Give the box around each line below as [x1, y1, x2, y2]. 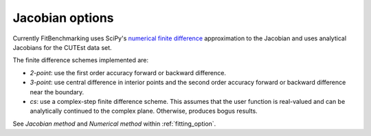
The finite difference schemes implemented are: [12, 56, 149, 64]
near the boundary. [30, 87, 85, 96]
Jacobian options [12, 10, 114, 25]
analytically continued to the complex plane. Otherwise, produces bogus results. [30, 107, 258, 115]
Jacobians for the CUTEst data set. [12, 43, 113, 51]
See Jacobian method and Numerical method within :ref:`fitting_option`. [12, 120, 216, 128]
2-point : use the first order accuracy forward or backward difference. [30, 68, 227, 77]
